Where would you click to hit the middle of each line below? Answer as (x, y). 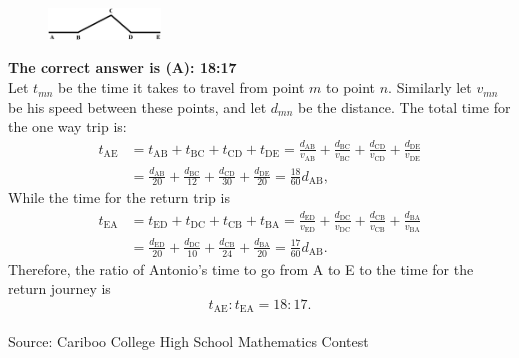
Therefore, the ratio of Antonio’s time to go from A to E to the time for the (241, 268)
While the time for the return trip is (119, 197)
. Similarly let (430, 87)
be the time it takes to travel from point (181, 87)
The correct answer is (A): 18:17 (122, 67)
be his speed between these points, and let (137, 106)
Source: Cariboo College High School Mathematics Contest (188, 340)
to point (351, 87)
